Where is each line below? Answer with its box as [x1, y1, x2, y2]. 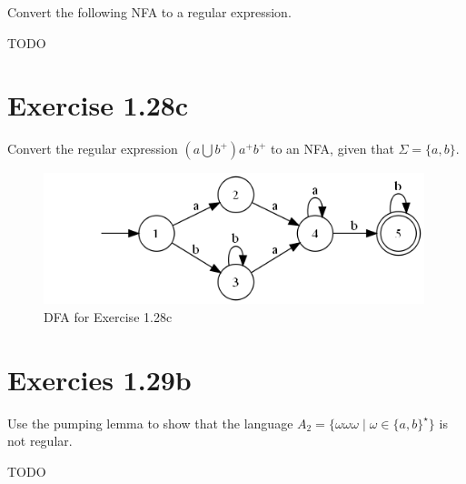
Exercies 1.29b [7, 360, 192, 398]
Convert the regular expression [7, 139, 178, 158]
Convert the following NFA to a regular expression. [7, 3, 292, 21]
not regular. [7, 431, 73, 450]
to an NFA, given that [270, 139, 394, 158]
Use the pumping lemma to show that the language [7, 413, 293, 432]
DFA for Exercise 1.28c [44, 307, 173, 326]
